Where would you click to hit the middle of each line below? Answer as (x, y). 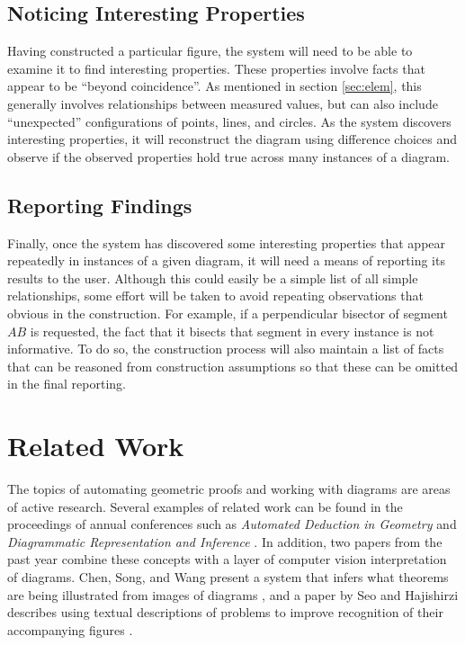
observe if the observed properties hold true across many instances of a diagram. (228, 156)
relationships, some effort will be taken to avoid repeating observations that (215, 296)
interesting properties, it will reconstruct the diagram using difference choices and (232, 139)
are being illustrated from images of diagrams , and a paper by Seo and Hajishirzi (233, 594)
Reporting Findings (100, 205)
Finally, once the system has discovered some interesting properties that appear (227, 242)
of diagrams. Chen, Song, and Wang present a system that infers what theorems (228, 577)
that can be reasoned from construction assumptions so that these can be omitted (233, 366)
